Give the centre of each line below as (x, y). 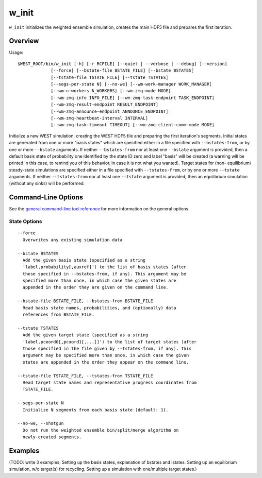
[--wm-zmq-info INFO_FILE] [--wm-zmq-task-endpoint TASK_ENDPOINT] (133, 98)
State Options (25, 222)
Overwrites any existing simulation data (73, 240)
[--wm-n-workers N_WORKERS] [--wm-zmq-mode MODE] (111, 91)
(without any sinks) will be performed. (47, 183)
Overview (24, 41)
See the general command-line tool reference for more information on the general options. (99, 209)
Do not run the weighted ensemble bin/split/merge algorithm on (101, 430)
